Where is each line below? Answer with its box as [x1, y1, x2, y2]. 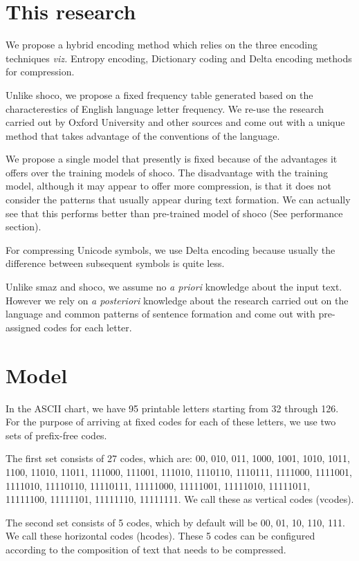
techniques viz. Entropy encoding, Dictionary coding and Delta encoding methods [6, 50, 352, 65]
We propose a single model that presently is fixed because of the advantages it [6, 151, 338, 166]
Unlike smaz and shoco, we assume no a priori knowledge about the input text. [6, 279, 342, 294]
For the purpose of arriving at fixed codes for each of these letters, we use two [6, 414, 336, 429]
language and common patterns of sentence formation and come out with [6, 306, 315, 321]
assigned [6, 320, 41, 334]
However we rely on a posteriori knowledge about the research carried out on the [6, 293, 349, 307]
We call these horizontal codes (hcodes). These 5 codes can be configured [6, 528, 315, 543]
